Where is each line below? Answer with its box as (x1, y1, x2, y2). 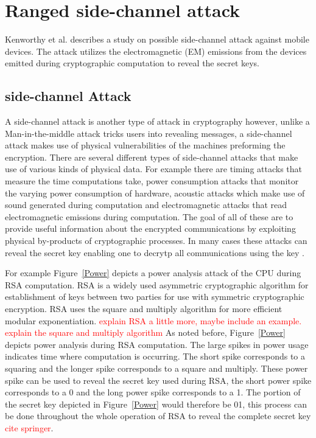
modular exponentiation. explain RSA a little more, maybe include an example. (5, 314, 302, 327)
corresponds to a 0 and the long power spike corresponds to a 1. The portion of (5, 386, 301, 398)
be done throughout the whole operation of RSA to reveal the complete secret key (5, 409, 311, 422)
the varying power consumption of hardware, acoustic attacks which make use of (5, 186, 305, 199)
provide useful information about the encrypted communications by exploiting (5, 222, 296, 235)
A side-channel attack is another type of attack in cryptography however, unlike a (5, 115, 310, 128)
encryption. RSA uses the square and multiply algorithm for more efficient (5, 302, 283, 315)
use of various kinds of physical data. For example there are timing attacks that (5, 162, 303, 175)
